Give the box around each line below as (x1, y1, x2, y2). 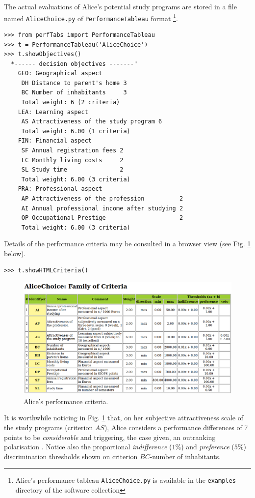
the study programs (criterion (4, 422, 93, 432)
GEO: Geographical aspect (18, 70, 102, 77)
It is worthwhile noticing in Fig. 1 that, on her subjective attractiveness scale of (4, 412, 243, 423)
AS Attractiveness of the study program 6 (21, 118, 162, 125)
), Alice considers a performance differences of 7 (104, 422, 248, 432)
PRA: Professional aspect (18, 185, 102, 193)
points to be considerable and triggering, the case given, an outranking (4, 432, 216, 442)
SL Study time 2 (21, 166, 124, 174)
